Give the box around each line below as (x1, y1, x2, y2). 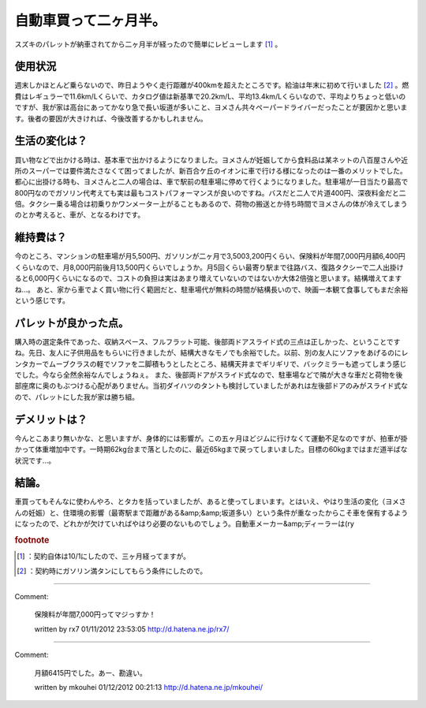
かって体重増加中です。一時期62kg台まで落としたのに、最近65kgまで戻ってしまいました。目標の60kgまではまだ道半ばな (14, 445, 408, 454)
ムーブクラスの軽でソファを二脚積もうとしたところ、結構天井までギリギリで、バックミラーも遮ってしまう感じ (48, 359, 407, 368)
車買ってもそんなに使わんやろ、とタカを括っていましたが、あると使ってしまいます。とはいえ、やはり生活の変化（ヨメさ (14, 497, 406, 506)
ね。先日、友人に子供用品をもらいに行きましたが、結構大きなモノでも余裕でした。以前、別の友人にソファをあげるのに (14, 348, 402, 358)
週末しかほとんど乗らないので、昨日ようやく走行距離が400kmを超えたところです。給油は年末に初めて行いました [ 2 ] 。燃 (14, 80, 409, 90)
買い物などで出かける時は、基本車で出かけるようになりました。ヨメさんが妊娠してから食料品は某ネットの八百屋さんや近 (14, 155, 409, 165)
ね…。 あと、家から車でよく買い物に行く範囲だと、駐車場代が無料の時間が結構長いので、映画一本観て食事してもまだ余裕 (14, 285, 409, 294)
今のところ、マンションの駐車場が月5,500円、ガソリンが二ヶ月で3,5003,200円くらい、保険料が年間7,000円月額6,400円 (14, 252, 405, 261)
